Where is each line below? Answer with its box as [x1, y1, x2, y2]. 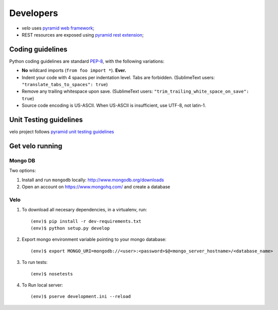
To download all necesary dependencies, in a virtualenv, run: [21, 207, 147, 213]
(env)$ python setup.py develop [30, 225, 110, 231]
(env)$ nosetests [30, 271, 73, 276]
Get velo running [9, 142, 62, 150]
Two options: [9, 168, 36, 174]
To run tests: [21, 259, 47, 265]
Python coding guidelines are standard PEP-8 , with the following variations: [9, 58, 164, 64]
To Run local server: [21, 282, 63, 288]
